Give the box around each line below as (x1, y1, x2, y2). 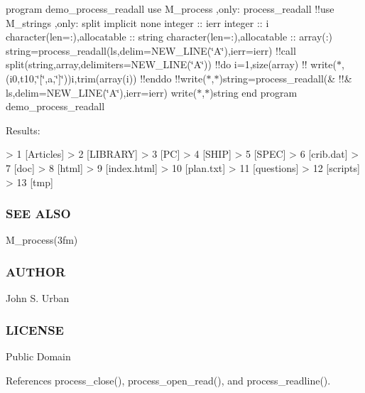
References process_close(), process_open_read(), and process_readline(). (6, 372, 331, 387)
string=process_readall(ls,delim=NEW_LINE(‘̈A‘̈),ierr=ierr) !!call (6, 43, 296, 58)
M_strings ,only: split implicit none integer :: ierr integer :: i (6, 15, 269, 30)
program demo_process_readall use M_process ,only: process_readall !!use (6, 1, 334, 16)
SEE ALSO (6, 205, 71, 222)
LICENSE (6, 321, 64, 338)
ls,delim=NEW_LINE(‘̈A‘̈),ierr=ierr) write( (6, 85, 197, 99)
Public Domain (6, 348, 71, 363)
